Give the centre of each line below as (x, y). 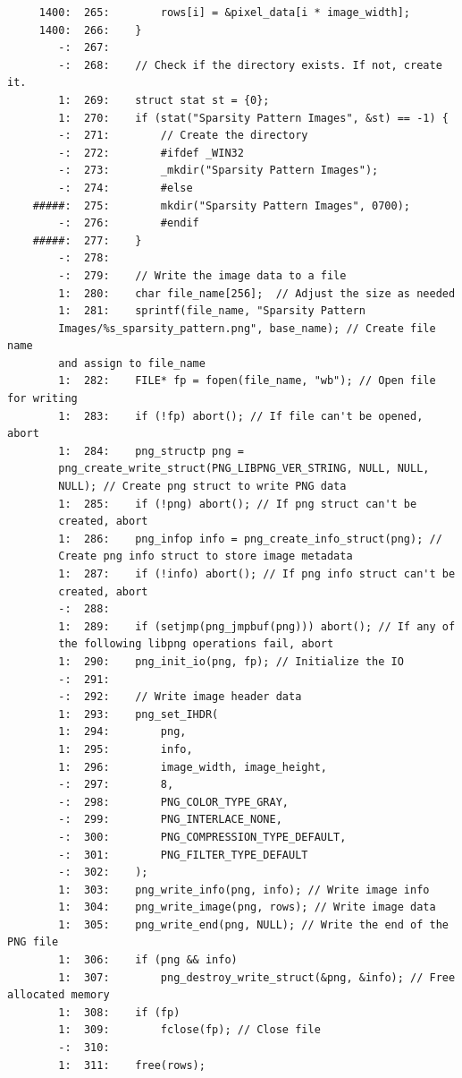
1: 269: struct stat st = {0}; (164, 100)
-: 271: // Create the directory (183, 136)
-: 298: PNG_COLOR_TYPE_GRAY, (173, 802)
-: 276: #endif (129, 223)
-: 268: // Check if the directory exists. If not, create (250, 65)
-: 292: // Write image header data (180, 697)
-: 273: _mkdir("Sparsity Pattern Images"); (218, 171)
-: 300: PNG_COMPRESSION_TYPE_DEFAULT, (202, 837)
